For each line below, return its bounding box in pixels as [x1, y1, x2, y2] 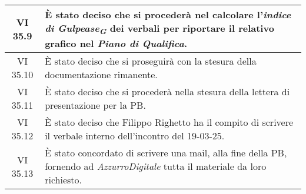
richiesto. [45, 173, 82, 187]
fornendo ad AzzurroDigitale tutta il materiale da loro [45, 159, 267, 173]
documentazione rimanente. [45, 68, 158, 82]
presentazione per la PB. [45, 98, 146, 112]
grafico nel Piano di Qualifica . [45, 36, 187, 51]
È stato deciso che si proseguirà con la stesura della [45, 54, 257, 68]
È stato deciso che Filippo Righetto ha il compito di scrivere [45, 115, 294, 129]
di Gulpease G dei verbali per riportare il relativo [45, 21, 274, 37]
